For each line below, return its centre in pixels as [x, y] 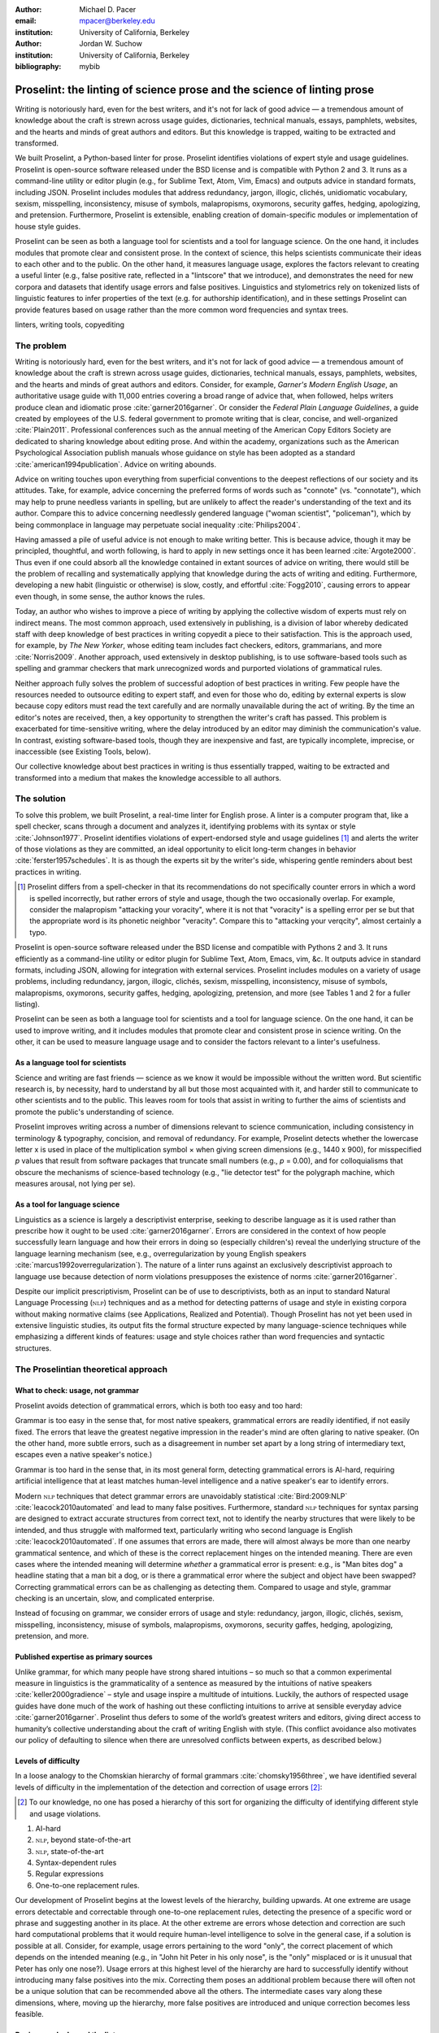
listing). [28, 1004]
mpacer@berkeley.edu [117, 21]
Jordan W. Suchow [111, 44]
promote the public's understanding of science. [95, 1112]
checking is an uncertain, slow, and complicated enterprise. [115, 1599]
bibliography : [38, 66]
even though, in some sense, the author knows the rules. [110, 596]
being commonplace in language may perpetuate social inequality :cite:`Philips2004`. [158, 525]
